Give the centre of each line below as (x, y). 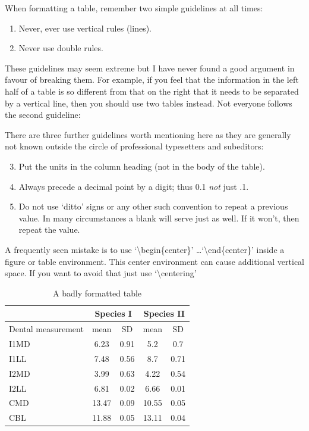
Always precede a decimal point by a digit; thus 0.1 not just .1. (134, 186)
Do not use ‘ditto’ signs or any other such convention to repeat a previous (153, 206)
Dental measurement (46, 329)
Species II (164, 313)
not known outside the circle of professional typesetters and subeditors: (134, 146)
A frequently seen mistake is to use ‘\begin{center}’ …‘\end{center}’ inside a (145, 249)
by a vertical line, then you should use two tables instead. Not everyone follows (149, 103)
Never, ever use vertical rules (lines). (85, 28)
